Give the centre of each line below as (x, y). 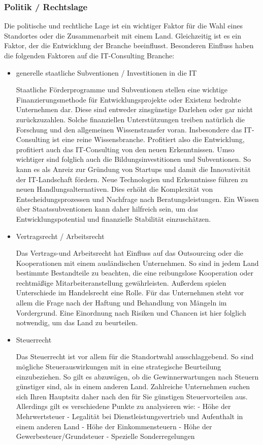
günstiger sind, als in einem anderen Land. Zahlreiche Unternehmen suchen (133, 386)
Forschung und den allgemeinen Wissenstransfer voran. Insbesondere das (129, 129)
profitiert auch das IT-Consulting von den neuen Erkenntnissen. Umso (125, 149)
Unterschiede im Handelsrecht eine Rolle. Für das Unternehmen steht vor (130, 293)
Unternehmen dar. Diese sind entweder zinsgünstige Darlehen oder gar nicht (134, 109)
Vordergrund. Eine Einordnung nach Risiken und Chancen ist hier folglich (131, 312)
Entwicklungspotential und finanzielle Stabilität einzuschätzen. (113, 218)
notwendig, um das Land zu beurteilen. (77, 322)
